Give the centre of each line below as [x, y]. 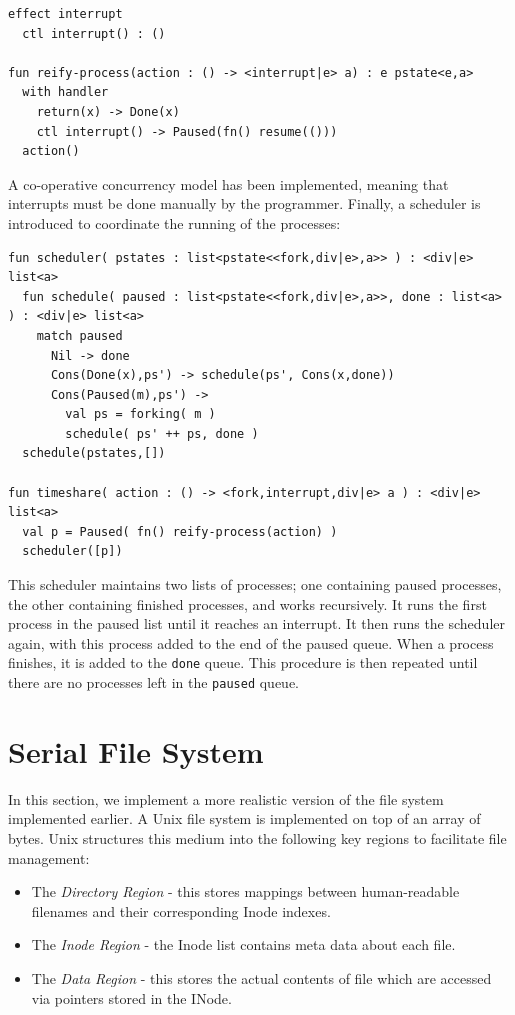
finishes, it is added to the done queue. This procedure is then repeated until [243, 662]
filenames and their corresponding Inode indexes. [181, 910]
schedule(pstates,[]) [94, 453]
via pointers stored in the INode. [131, 997]
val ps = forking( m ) [140, 414]
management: [49, 857]
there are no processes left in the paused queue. [153, 682]
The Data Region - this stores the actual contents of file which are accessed [261, 978]
